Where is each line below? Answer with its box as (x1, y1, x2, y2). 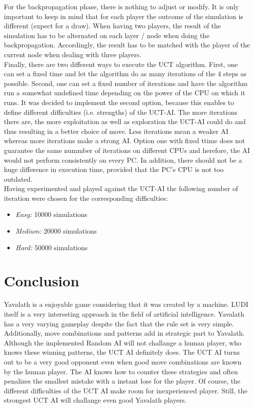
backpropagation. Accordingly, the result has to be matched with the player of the (4, 40, 250, 50)
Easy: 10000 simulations (15, 209, 87, 219)
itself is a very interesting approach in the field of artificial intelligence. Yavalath (4, 308, 244, 319)
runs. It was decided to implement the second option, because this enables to (4, 97, 234, 107)
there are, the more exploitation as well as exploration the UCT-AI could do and (4, 116, 246, 127)
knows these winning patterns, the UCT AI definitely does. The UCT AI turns (4, 347, 240, 357)
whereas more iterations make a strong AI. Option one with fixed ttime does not (4, 135, 245, 146)
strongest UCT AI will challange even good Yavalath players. (4, 395, 187, 405)
